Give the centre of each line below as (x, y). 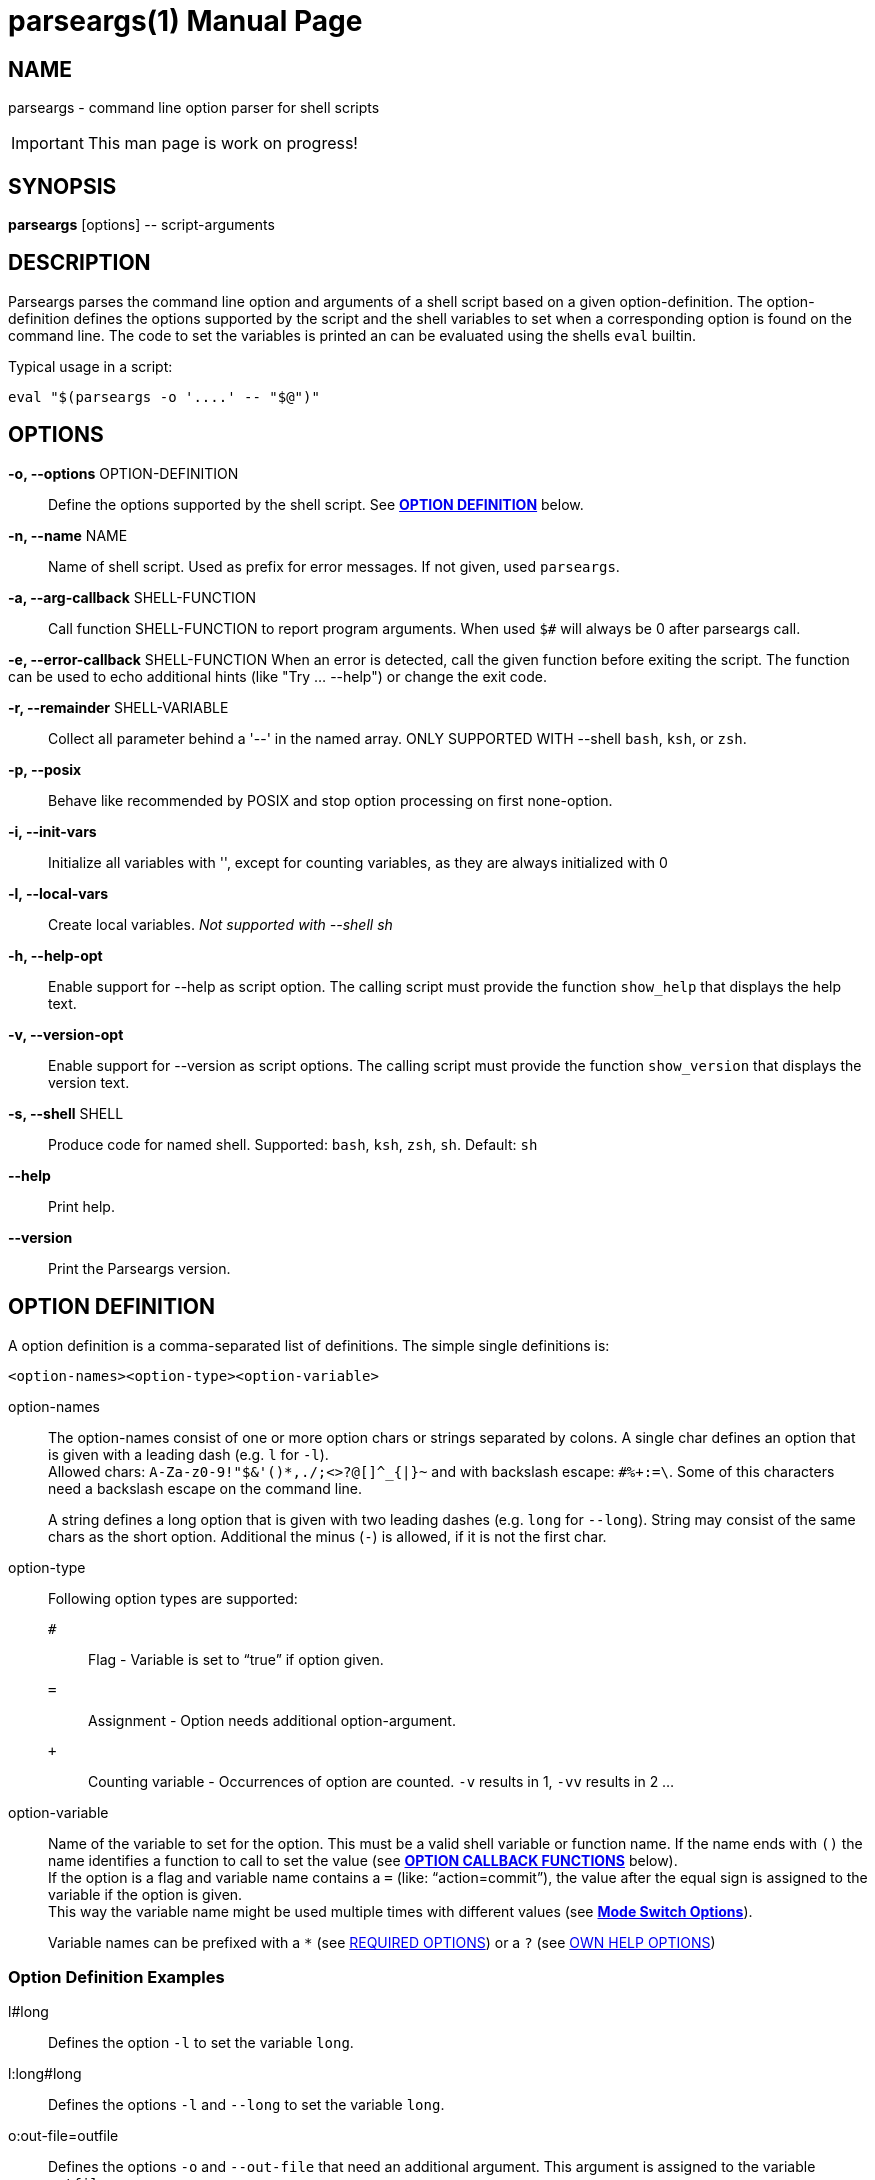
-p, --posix (45, 769)
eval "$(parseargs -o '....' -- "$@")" (164, 396)
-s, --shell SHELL (66, 1113)
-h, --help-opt (55, 955)
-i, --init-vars (52, 831)
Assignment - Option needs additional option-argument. (272, 1720)
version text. (89, 1082)
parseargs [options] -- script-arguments (141, 225)
